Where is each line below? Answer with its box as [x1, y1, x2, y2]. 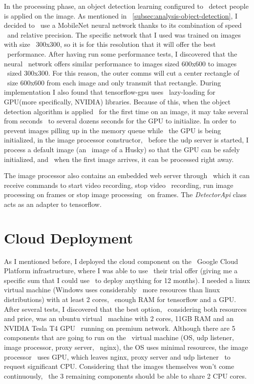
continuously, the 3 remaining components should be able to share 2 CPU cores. [4, 370, 247, 381]
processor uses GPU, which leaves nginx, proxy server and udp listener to [4, 351, 231, 362]
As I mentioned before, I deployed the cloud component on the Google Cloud [4, 256, 238, 266]
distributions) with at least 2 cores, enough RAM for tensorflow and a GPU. [4, 294, 236, 304]
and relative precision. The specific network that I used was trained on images [7, 29, 241, 40]
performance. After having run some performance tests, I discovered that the [7, 48, 237, 59]
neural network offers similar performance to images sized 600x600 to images [4, 58, 237, 68]
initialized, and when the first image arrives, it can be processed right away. [4, 154, 234, 164]
